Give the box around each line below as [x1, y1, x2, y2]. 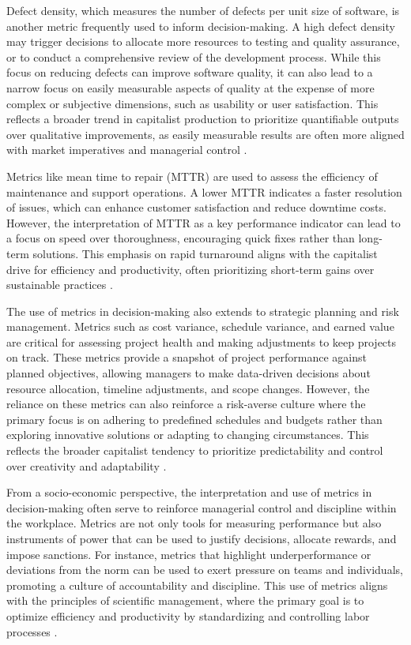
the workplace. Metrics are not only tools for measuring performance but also [6, 515, 382, 531]
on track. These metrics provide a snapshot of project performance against [6, 349, 367, 366]
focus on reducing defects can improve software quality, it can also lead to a [6, 64, 373, 81]
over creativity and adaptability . [6, 457, 167, 474]
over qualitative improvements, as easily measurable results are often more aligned [6, 126, 405, 142]
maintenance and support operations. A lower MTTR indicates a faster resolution [6, 183, 402, 200]
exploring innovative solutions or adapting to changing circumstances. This [6, 426, 369, 443]
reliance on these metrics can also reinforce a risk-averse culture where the [6, 396, 366, 412]
